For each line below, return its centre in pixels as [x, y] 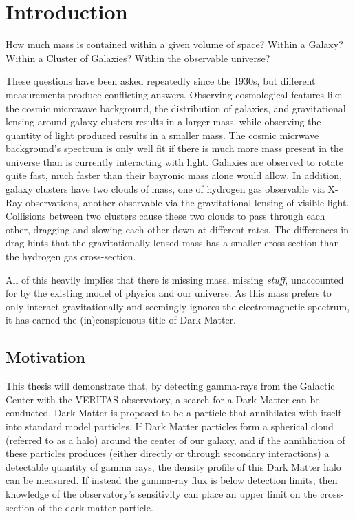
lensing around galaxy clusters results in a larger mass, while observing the [163, 121]
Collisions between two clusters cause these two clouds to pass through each [165, 216]
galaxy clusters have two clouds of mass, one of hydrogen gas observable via [165, 189]
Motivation [45, 357]
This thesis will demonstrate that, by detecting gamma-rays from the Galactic [170, 386]
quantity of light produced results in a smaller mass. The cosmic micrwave [162, 135]
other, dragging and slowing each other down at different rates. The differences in [177, 229]
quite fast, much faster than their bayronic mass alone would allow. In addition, [174, 175]
